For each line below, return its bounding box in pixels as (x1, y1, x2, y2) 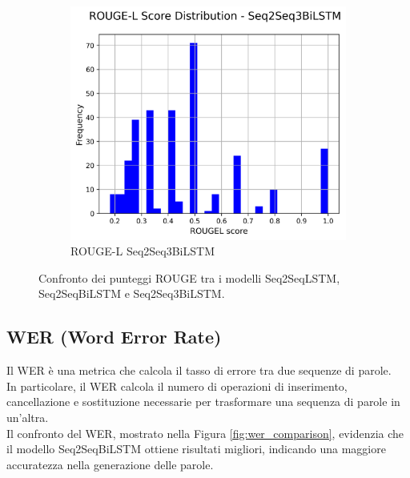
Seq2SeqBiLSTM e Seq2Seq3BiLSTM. (38, 285, 225, 302)
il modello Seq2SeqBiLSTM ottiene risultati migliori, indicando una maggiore (6, 440, 386, 457)
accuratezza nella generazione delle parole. (6, 456, 214, 472)
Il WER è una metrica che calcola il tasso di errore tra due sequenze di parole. (6, 362, 392, 379)
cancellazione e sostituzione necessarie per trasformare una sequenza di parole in (6, 393, 400, 410)
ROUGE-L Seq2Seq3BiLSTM (70, 243, 215, 259)
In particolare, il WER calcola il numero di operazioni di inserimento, (6, 377, 348, 394)
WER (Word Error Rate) (6, 324, 222, 349)
